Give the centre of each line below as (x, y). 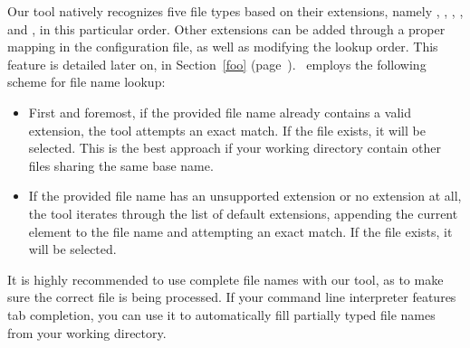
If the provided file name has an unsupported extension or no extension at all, (245, 196)
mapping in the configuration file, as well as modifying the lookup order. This (223, 47)
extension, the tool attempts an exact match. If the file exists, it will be (227, 130)
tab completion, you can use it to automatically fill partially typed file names (221, 314)
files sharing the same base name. (121, 165)
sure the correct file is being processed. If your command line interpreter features (232, 297)
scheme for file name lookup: (86, 82)
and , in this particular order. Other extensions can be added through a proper (226, 28)
